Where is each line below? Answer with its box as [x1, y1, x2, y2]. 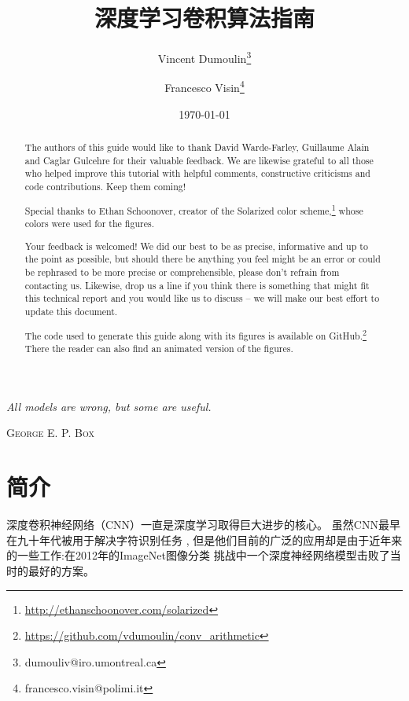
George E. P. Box [6, 424, 94, 441]
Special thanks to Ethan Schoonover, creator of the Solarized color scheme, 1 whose [24, 201, 363, 217]
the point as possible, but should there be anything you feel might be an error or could [24, 252, 381, 266]
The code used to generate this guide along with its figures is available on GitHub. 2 [24, 326, 367, 342]
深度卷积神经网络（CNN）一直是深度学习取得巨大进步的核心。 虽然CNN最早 [6, 516, 400, 533]
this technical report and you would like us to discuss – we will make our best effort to [24, 292, 380, 305]
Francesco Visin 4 [164, 77, 245, 96]
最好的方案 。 [28, 562, 94, 578]
